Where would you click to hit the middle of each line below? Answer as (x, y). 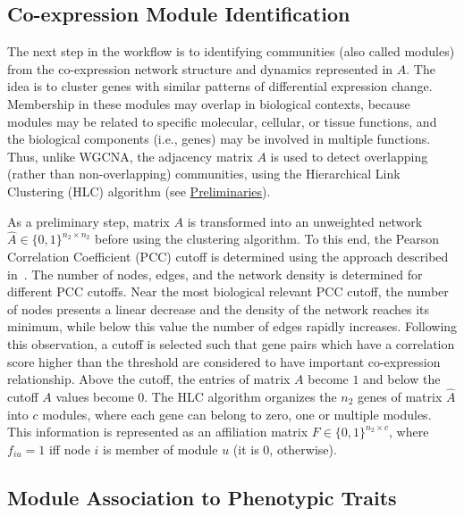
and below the (402, 379)
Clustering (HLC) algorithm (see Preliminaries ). (139, 191)
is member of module (160, 449)
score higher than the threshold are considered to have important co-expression (224, 361)
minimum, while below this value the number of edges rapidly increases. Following (232, 326)
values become (95, 396)
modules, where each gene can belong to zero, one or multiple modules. (237, 414)
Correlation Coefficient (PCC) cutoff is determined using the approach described (228, 256)
